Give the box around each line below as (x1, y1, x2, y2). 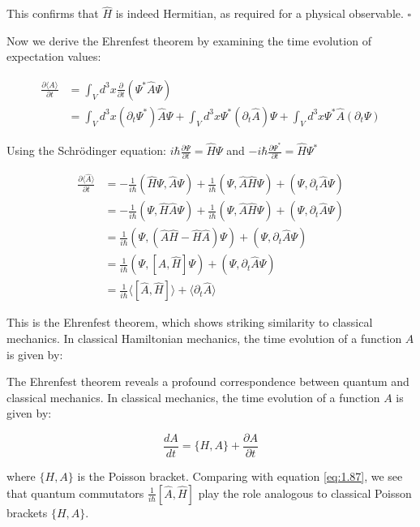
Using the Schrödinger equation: (6, 142, 166, 159)
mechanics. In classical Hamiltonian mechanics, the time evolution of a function (6, 329, 402, 346)
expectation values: (6, 48, 101, 65)
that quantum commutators (6, 484, 144, 501)
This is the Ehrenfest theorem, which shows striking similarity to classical (6, 314, 373, 331)
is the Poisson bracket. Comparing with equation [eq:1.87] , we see (77, 467, 403, 484)
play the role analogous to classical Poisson (198, 484, 412, 501)
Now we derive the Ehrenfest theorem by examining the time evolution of (6, 32, 371, 49)
